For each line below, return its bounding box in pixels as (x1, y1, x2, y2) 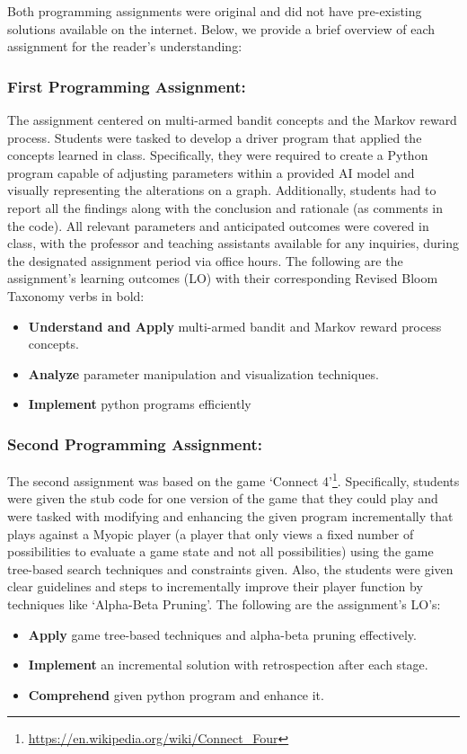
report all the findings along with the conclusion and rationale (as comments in (7, 198, 444, 217)
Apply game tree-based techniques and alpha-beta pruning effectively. (28, 625, 417, 643)
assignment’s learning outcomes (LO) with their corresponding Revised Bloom (7, 269, 438, 288)
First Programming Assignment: (7, 75, 246, 97)
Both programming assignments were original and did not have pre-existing (7, 2, 422, 20)
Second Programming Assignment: (7, 432, 262, 455)
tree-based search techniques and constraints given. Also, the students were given (7, 559, 454, 578)
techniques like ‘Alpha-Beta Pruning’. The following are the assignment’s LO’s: (7, 594, 441, 613)
